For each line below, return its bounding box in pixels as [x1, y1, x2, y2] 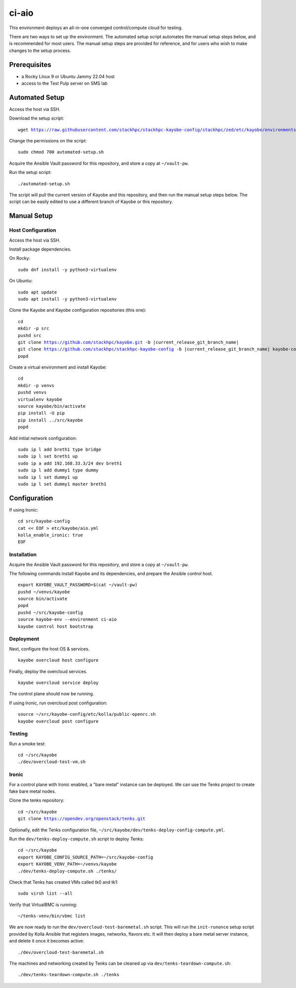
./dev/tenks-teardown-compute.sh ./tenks [18, 972, 119, 978]
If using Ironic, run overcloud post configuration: [9, 700, 108, 706]
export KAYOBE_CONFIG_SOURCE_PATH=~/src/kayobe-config [18, 854, 153, 860]
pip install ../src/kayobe [18, 417, 83, 423]
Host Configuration [9, 227, 56, 234]
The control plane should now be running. [9, 691, 94, 697]
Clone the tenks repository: [9, 797, 65, 803]
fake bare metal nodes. [9, 788, 56, 794]
